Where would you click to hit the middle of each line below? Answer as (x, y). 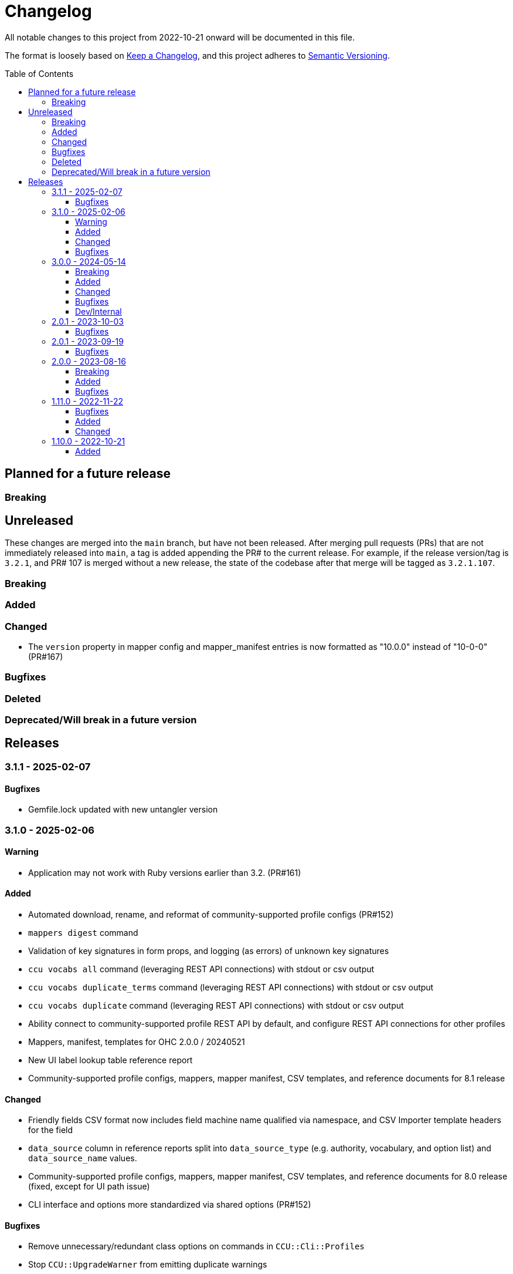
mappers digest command (83, 932)
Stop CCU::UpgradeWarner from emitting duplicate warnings (148, 1265)
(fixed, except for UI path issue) (89, 1187)
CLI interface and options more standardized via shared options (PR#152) (170, 1205)
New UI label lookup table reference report (111, 1060)
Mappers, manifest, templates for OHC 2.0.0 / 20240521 (137, 1042)
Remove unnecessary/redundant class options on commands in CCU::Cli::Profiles (196, 1246)
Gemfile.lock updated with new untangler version (123, 810)
